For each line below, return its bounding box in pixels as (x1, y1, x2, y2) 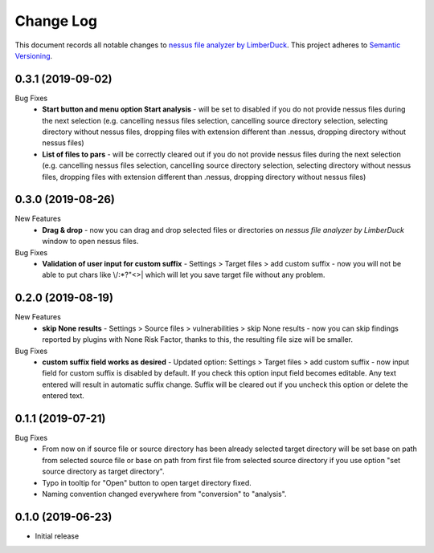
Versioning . (14, 51, 53, 60)
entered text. (42, 391, 84, 401)
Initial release (35, 531, 80, 541)
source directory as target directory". (42, 466, 165, 477)
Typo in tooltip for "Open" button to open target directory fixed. (42, 478, 252, 487)
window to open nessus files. (42, 237, 139, 246)
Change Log (14, 12, 98, 30)
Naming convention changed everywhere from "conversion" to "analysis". (42, 489, 287, 498)
